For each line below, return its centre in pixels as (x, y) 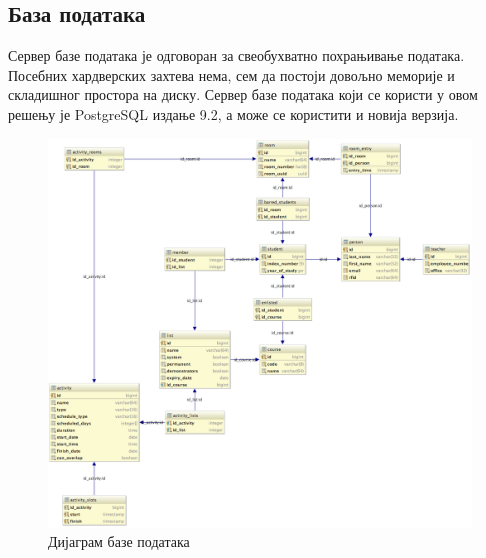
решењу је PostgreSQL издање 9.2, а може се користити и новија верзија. (233, 113)
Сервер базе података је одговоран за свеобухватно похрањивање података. (236, 55)
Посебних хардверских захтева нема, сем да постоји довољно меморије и (231, 74)
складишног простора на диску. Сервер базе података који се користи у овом (243, 94)
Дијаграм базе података (119, 541)
